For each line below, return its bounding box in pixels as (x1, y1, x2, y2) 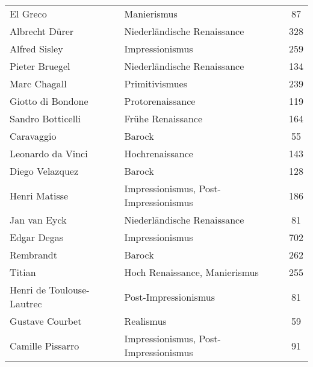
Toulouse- (49, 283, 90, 296)
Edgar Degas (10, 230, 64, 244)
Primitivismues (124, 77, 187, 90)
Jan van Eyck (10, 213, 67, 227)
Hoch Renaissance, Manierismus (124, 265, 259, 279)
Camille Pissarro (10, 338, 79, 353)
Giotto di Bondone (10, 94, 88, 108)
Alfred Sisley (10, 42, 63, 55)
